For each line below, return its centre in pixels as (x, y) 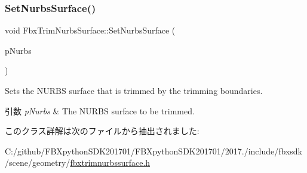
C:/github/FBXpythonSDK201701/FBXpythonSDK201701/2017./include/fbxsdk (153, 151)
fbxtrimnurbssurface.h (110, 163)
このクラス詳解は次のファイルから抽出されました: (102, 131)
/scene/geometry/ (38, 163)
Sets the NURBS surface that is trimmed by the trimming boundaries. (134, 90)
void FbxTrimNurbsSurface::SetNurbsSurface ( (90, 30)
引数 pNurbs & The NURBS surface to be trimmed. (100, 110)
